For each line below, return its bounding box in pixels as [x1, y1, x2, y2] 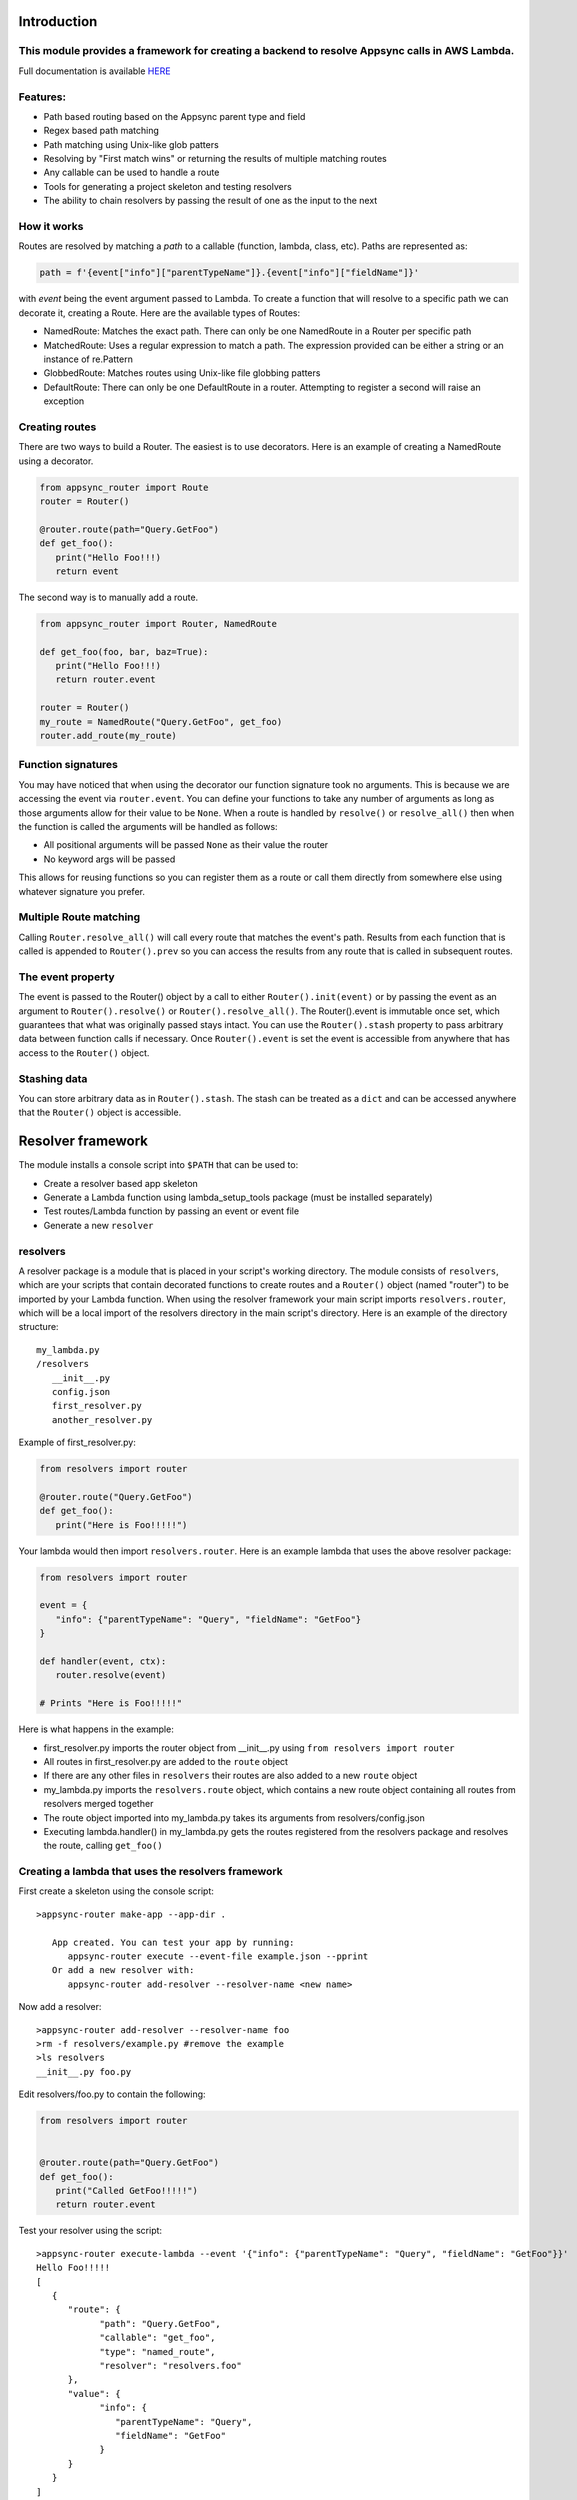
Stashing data [18, 1071, 88, 1085]
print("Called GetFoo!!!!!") [55, 2185, 199, 2197]
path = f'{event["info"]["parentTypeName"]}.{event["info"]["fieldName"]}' [39, 267, 420, 279]
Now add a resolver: [18, 2001, 102, 2013]
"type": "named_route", [99, 2346, 216, 2357]
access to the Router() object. [18, 1046, 150, 1059]
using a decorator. [18, 455, 94, 467]
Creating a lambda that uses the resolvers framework [18, 1865, 284, 1879]
